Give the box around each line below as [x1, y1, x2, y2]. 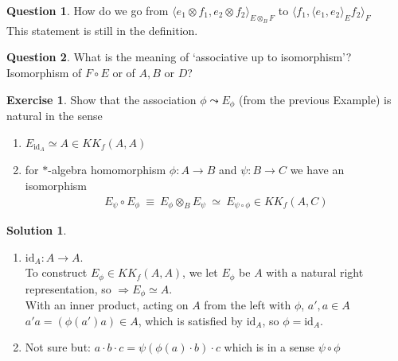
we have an [290, 161, 345, 178]
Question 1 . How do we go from [6, 2, 169, 18]
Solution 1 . [6, 222, 67, 239]
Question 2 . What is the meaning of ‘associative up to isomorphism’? [6, 49, 352, 65]
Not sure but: [25, 339, 91, 355]
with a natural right [266, 264, 364, 281]
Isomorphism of [6, 64, 82, 80]
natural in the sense [6, 107, 103, 123]
